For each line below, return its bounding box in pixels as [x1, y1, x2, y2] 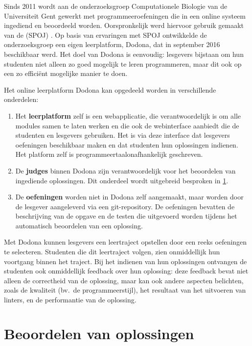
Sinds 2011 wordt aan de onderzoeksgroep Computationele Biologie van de [4, 1, 228, 11]
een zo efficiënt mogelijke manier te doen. [4, 68, 128, 78]
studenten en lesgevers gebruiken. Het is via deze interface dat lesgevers [15, 130, 230, 140]
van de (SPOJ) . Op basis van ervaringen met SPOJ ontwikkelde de [4, 29, 207, 40]
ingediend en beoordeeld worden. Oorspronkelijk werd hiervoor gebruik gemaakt [4, 20, 244, 30]
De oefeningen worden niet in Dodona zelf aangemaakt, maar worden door [15, 192, 244, 202]
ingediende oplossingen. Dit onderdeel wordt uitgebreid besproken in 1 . [15, 175, 229, 185]
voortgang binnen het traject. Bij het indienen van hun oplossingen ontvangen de [4, 256, 247, 266]
